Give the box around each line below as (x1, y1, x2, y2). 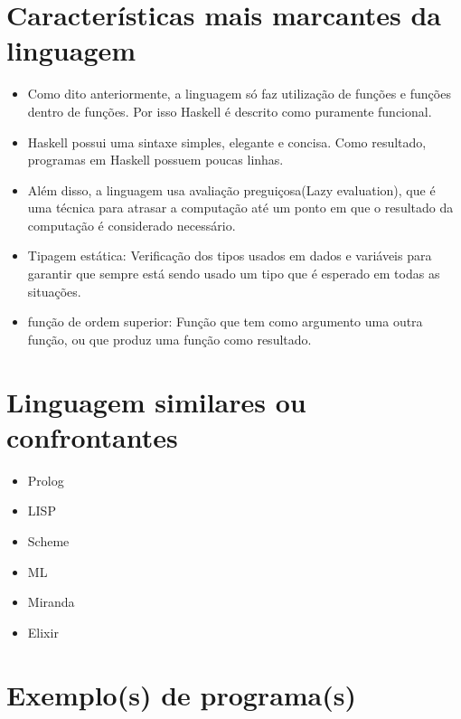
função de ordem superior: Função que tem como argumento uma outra (27, 312, 423, 331)
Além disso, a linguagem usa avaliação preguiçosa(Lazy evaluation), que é (27, 180, 436, 199)
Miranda (27, 592, 75, 611)
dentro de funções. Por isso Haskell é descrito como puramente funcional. (27, 101, 432, 120)
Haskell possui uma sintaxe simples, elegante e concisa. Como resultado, (27, 132, 427, 151)
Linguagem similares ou (6, 383, 306, 420)
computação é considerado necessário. (27, 215, 236, 234)
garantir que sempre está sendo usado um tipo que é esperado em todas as (27, 264, 440, 283)
